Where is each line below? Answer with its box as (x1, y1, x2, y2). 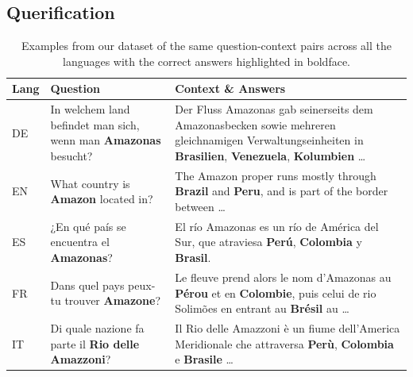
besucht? (50, 148, 93, 164)
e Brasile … (175, 351, 234, 367)
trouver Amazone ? (64, 292, 161, 309)
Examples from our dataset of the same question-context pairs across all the (21, 37, 392, 54)
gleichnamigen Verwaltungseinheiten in (175, 132, 364, 148)
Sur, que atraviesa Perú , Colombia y (175, 233, 362, 250)
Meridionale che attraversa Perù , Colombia (175, 335, 394, 352)
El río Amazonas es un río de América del (175, 217, 379, 234)
